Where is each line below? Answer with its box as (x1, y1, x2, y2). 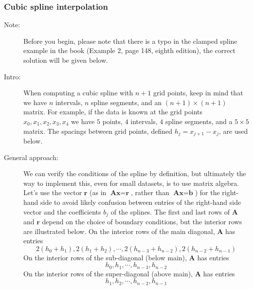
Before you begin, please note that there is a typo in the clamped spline (23, 36, 237, 46)
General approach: (4, 152, 58, 162)
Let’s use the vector (23, 187, 82, 198)
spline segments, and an (91, 97, 162, 107)
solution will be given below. (23, 55, 108, 65)
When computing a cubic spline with (23, 88, 133, 98)
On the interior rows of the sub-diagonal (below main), (23, 252, 187, 262)
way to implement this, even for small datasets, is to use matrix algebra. (23, 178, 239, 188)
